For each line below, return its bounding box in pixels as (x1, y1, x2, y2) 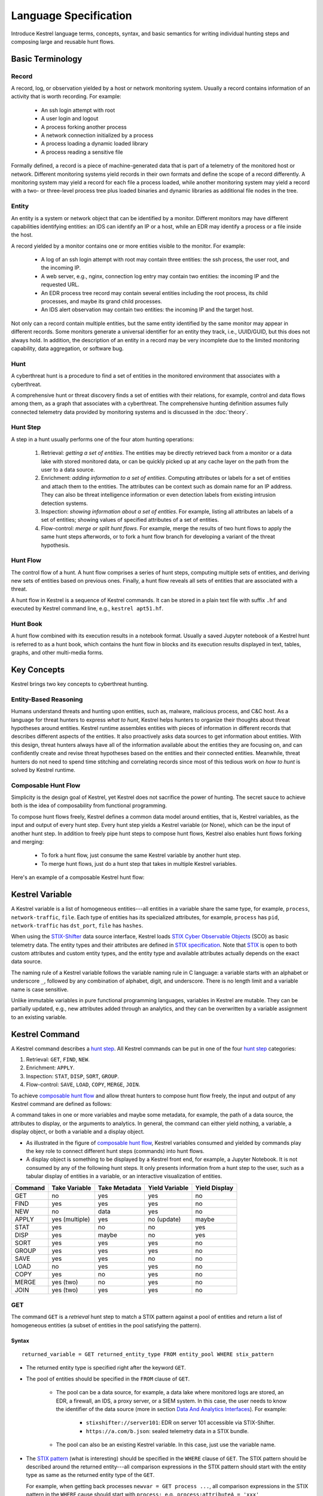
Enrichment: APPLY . (26, 1064, 75, 1071)
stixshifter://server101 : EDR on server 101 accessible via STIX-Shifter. (86, 1419, 275, 1427)
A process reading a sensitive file (41, 148, 123, 156)
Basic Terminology (11, 54, 83, 64)
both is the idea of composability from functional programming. (11, 802, 167, 809)
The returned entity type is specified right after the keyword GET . (26, 1364, 186, 1372)
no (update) (148, 1215, 181, 1223)
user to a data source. (41, 466, 95, 473)
